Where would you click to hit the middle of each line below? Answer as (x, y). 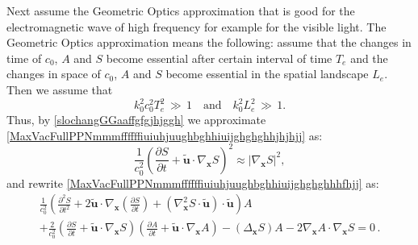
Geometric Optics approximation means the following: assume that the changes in (209, 42)
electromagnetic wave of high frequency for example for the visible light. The (196, 26)
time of (24, 58)
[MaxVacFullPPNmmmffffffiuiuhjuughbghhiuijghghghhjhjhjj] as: (165, 135)
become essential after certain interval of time (219, 58)
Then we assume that (60, 89)
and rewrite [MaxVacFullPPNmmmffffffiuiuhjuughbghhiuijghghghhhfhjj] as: (193, 183)
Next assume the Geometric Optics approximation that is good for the (181, 10)
